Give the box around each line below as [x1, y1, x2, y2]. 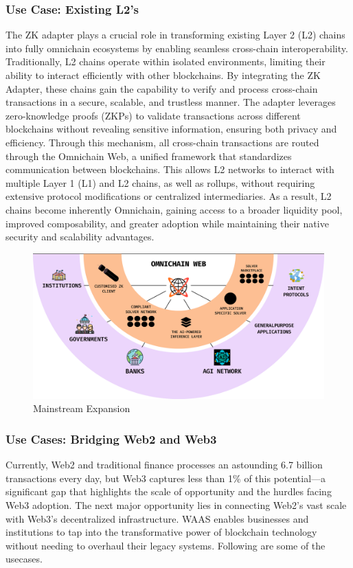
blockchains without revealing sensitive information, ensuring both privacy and [5, 122, 337, 136]
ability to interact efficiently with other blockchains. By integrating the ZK [5, 68, 321, 82]
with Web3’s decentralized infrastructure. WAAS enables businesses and [5, 511, 309, 525]
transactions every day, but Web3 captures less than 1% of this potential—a [5, 470, 326, 485]
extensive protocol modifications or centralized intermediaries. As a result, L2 [5, 189, 332, 203]
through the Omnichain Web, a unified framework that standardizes [5, 148, 292, 163]
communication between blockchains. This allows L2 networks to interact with [5, 162, 334, 177]
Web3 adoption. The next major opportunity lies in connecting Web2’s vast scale [5, 497, 347, 512]
